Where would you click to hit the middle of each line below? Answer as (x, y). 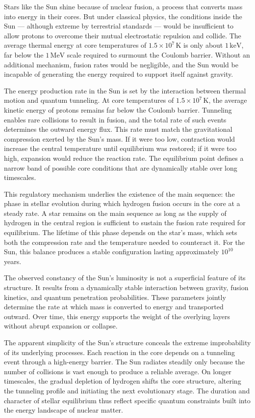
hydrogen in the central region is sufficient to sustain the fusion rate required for (125, 223)
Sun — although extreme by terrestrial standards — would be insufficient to (119, 26)
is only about (203, 45)
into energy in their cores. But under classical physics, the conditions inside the (123, 16)
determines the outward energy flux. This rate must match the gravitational (118, 129)
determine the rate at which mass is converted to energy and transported (114, 307)
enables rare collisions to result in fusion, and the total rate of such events (115, 119)
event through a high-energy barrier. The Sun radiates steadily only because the (124, 362)
